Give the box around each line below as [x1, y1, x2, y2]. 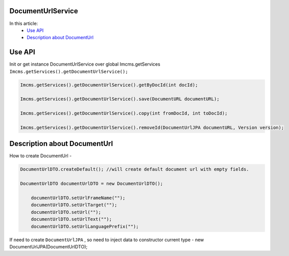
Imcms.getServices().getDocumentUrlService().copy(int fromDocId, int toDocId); [20, 110, 228, 117]
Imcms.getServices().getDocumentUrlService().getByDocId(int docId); [20, 82, 198, 88]
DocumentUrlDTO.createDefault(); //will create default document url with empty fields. [20, 166, 250, 173]
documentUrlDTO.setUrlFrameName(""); [31, 195, 126, 201]
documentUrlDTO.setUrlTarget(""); [31, 202, 117, 208]
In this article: [9, 20, 38, 26]
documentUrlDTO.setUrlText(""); [31, 216, 112, 222]
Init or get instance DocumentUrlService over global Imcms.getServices [9, 61, 160, 67]
